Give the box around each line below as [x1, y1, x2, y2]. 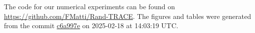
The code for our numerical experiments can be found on [4, 1, 175, 11]
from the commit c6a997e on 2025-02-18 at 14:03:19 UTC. [4, 20, 178, 31]
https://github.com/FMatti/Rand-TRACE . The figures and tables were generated [4, 11, 251, 21]
